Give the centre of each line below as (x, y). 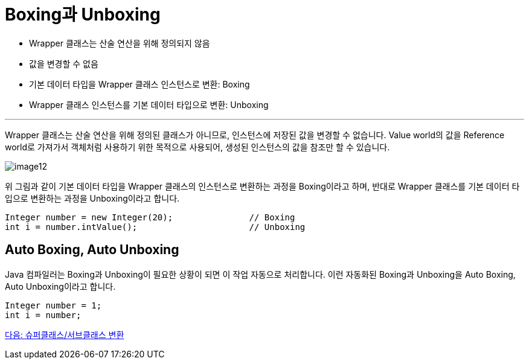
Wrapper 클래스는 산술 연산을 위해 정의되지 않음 (120, 43)
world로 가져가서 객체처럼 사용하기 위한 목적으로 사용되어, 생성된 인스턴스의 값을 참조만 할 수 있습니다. (197, 147)
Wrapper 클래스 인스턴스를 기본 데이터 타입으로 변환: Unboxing (149, 104)
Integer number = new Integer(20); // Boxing (150, 217)
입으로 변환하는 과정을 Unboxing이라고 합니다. (92, 198)
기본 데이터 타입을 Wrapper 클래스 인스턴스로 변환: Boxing (139, 84)
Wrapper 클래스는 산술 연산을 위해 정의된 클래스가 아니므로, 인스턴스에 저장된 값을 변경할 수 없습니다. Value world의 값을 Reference (255, 135)
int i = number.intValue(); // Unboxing (155, 227)
